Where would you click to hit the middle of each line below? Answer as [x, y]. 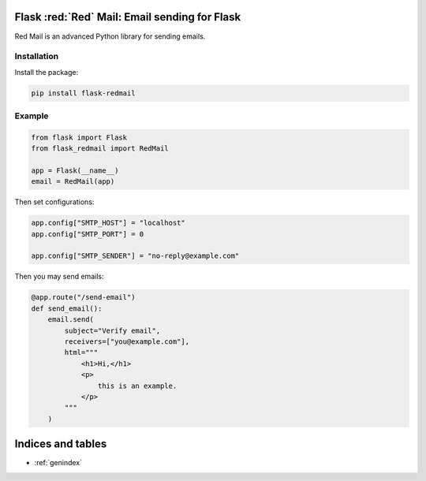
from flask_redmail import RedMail [100, 149]
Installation [37, 57]
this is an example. [137, 386]
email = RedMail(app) [73, 182]
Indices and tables [61, 444]
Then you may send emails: [59, 277]
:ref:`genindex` [58, 463]
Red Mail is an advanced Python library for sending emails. [110, 36]
